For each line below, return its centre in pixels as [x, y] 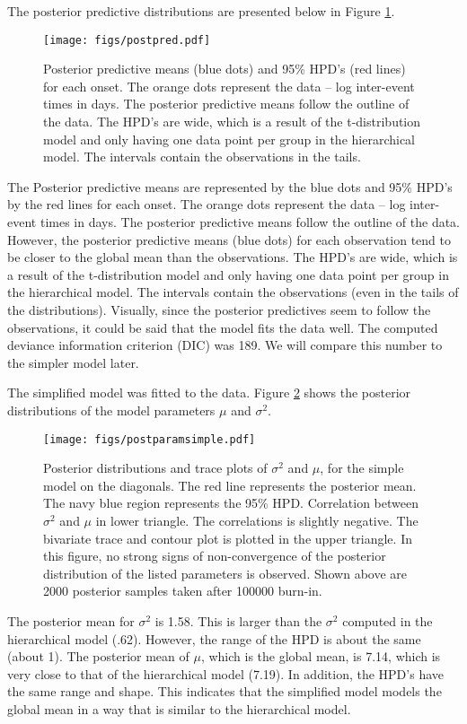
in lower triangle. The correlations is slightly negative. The [257, 520]
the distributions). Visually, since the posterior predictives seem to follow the [219, 309]
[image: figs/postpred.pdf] [127, 40]
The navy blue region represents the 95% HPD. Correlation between [231, 503]
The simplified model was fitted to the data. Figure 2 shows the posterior [209, 393]
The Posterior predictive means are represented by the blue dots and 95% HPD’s [230, 186]
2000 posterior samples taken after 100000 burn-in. [183, 591]
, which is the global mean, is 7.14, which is [321, 656]
